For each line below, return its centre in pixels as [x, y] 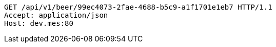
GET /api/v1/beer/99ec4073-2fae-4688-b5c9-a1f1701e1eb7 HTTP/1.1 [138, 7]
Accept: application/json [56, 15]
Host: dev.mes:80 [39, 23]
